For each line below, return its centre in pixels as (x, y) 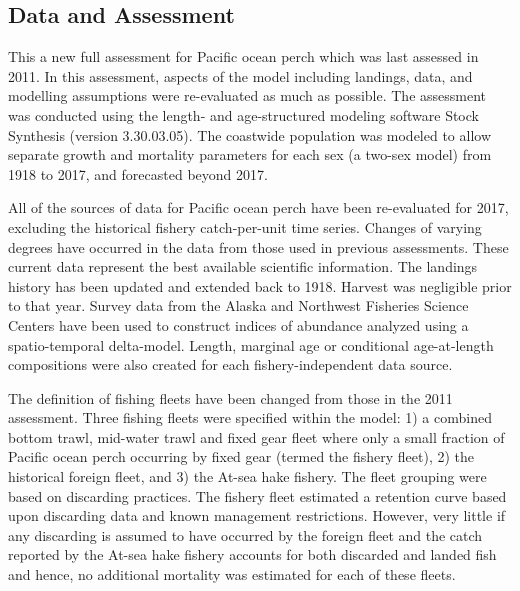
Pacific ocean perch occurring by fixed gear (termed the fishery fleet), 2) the (241, 456)
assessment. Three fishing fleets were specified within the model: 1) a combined (250, 417)
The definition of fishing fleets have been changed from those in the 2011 (230, 397)
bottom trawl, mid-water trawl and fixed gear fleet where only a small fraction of (256, 436)
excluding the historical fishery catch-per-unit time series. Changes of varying (245, 226)
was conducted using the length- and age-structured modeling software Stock (243, 114)
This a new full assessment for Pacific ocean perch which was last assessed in (243, 56)
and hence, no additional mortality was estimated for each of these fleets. (232, 574)
